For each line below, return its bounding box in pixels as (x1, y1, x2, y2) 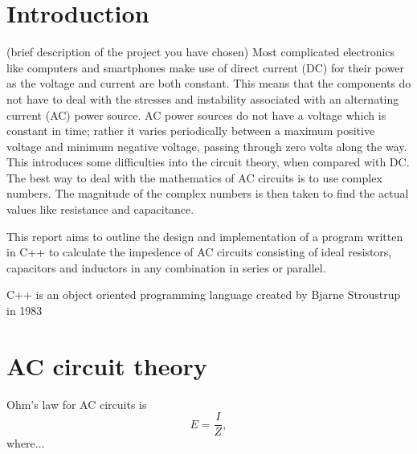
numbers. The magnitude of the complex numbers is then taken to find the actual (6, 185, 409, 202)
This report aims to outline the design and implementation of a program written (6, 227, 403, 244)
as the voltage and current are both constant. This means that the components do (6, 75, 411, 92)
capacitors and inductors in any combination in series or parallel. (6, 259, 326, 276)
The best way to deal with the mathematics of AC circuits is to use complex (6, 169, 382, 186)
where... (6, 435, 45, 452)
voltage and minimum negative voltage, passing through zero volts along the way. (6, 137, 407, 154)
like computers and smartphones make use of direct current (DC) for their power (6, 59, 405, 76)
